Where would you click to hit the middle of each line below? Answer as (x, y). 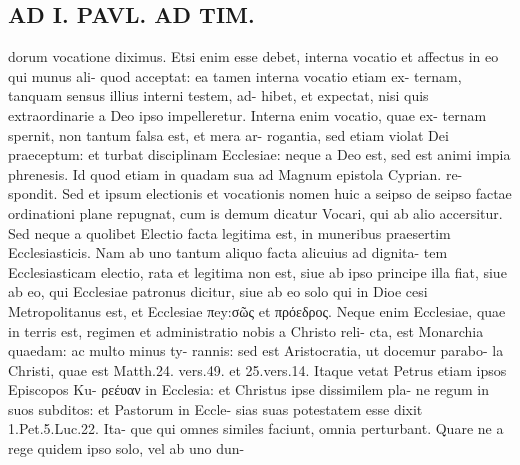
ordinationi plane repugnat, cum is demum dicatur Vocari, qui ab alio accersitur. (255, 212)
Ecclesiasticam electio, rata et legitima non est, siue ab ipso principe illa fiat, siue (257, 271)
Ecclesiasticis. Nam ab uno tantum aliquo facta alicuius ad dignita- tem (228, 252)
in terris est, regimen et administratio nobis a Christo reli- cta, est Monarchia (246, 330)
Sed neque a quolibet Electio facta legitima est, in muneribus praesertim (229, 232)
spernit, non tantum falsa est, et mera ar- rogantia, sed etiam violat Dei (228, 134)
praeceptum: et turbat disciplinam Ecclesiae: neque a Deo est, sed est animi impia (259, 154)
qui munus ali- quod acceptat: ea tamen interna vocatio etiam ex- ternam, (235, 75)
